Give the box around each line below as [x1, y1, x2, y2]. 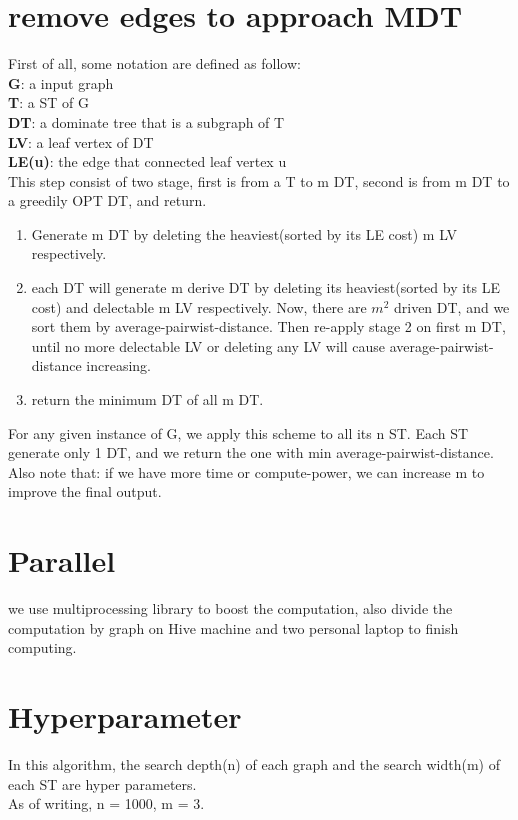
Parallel [8, 540, 116, 581]
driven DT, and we [393, 296, 510, 317]
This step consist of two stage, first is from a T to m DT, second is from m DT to [8, 170, 510, 191]
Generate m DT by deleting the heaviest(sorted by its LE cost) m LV [31, 223, 457, 244]
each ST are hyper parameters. [8, 773, 197, 794]
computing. [8, 637, 77, 658]
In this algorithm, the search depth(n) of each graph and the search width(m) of [8, 754, 500, 775]
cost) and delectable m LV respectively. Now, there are [31, 296, 367, 317]
